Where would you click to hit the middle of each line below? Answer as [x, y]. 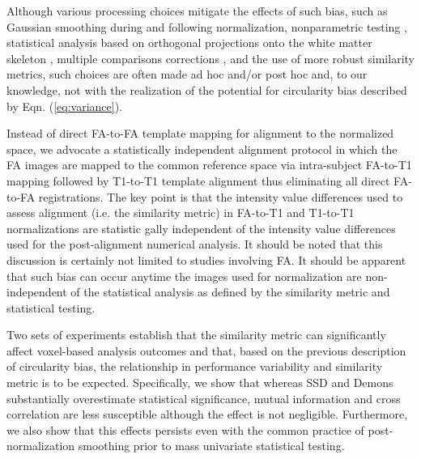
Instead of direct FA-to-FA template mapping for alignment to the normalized [200, 133]
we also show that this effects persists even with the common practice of [185, 429]
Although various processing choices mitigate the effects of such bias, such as [197, 11]
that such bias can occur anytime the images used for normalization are [184, 276]
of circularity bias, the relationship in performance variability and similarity [195, 366]
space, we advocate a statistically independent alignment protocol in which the [202, 149]
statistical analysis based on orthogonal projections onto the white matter [189, 42]
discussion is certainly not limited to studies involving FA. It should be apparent [206, 259]
